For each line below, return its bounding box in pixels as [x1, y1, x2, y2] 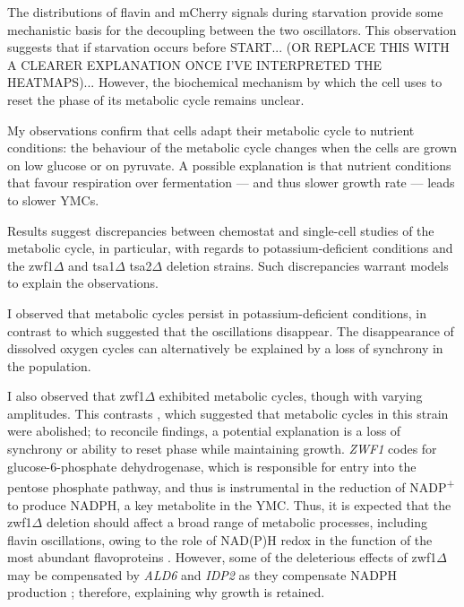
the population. [7, 356, 91, 375]
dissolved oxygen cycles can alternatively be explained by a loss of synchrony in [7, 339, 443, 358]
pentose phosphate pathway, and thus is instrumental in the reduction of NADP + [7, 475, 455, 496]
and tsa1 [68, 256, 116, 274]
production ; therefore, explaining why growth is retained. [7, 583, 325, 602]
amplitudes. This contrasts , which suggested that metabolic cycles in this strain [7, 403, 449, 422]
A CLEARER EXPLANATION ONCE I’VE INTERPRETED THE [7, 55, 382, 74]
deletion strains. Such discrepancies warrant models [166, 256, 449, 274]
